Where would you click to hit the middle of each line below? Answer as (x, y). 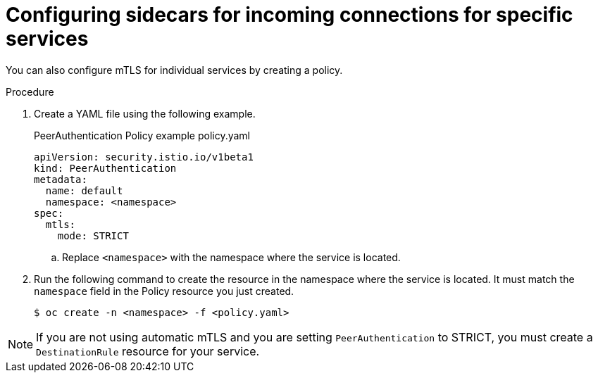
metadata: (61, 179)
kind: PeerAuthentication (105, 168)
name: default (84, 190)
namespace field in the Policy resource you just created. (164, 291)
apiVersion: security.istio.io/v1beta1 (144, 157)
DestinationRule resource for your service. (148, 351)
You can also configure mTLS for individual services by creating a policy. (174, 70)
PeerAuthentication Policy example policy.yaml (142, 135)
